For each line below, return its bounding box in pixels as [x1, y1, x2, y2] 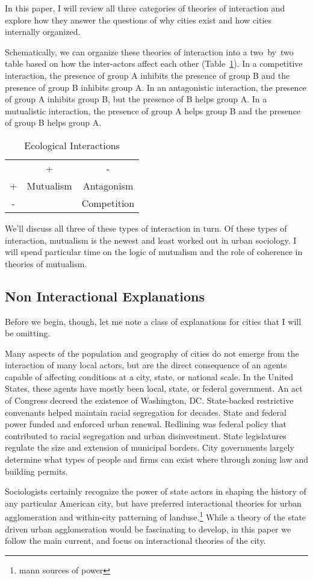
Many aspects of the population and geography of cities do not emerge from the [5, 347, 299, 359]
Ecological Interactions [24, 138, 120, 152]
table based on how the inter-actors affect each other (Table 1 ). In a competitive [5, 57, 303, 70]
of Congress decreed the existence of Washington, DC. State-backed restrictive [5, 394, 294, 407]
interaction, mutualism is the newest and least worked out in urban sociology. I [5, 233, 297, 246]
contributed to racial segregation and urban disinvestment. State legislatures [5, 429, 287, 442]
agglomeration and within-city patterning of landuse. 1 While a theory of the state [5, 509, 306, 523]
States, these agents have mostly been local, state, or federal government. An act [5, 382, 303, 395]
